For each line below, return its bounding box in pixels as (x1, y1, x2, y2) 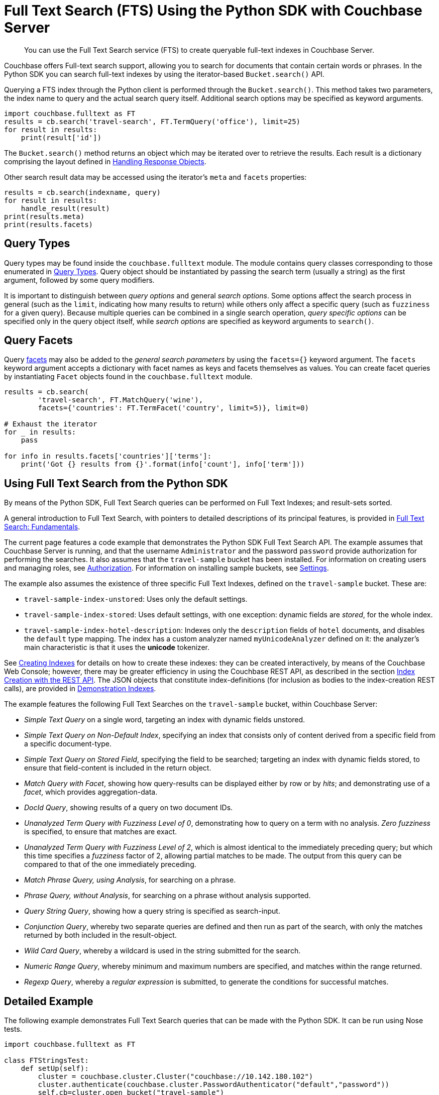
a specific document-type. (24, 739, 112, 748)
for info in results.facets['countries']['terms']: (4, 452, 212, 461)
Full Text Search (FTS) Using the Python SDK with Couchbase (4, 2, 422, 19)
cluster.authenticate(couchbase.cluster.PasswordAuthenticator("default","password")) (38, 1080, 390, 1089)
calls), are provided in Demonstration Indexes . (4, 684, 156, 693)
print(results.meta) (4, 212, 85, 221)
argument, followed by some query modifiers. (4, 275, 155, 284)
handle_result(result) (21, 204, 110, 212)
